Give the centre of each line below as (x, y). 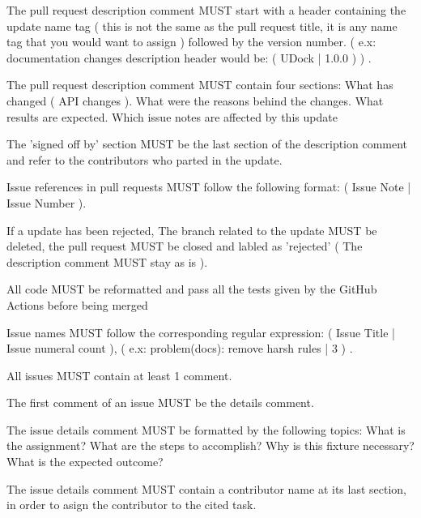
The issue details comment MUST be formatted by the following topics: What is (206, 429)
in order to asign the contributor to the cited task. (132, 505)
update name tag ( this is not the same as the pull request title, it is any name (202, 26)
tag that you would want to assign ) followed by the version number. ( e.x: (191, 42)
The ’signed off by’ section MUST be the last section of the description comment (207, 144)
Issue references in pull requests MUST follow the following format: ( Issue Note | (209, 187)
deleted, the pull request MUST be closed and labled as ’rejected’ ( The (185, 246)
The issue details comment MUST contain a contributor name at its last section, (206, 488)
